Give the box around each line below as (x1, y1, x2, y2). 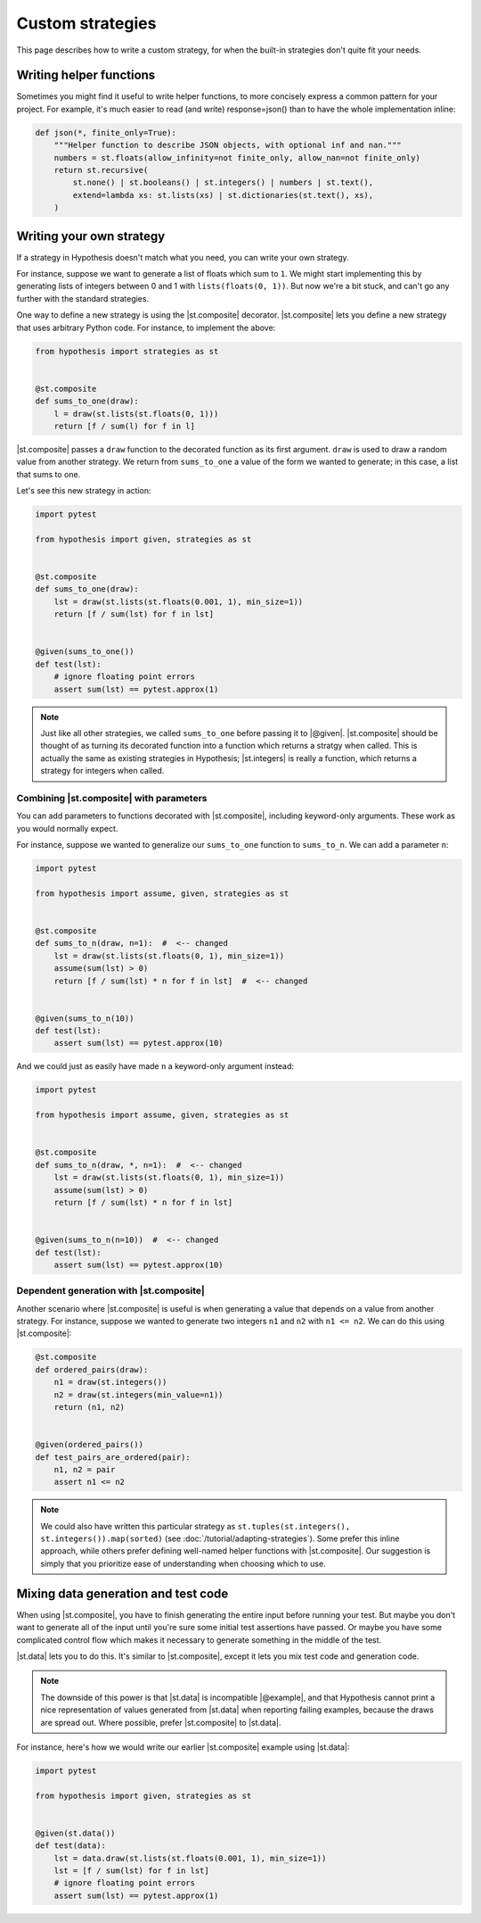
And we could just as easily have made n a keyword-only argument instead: (16, 1061, 294, 1072)
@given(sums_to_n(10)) (35, 1013, 135, 1024)
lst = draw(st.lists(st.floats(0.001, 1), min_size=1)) (53, 596, 304, 607)
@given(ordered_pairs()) (35, 1439, 144, 1450)
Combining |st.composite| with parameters (16, 792, 208, 804)
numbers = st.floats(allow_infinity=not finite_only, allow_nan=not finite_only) (53, 153, 420, 162)
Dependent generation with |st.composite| (16, 1285, 205, 1297)
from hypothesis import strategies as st (35, 346, 219, 356)
